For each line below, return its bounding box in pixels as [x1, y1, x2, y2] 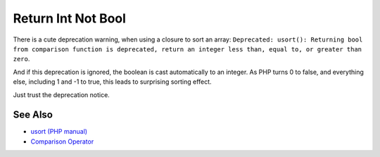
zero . [13, 55, 30, 63]
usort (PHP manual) [30, 127, 88, 136]
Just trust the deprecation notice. [13, 90, 110, 99]
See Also [13, 109, 53, 121]
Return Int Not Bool [13, 11, 127, 26]
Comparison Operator [30, 137, 94, 146]
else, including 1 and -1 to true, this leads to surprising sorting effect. [13, 77, 212, 86]
